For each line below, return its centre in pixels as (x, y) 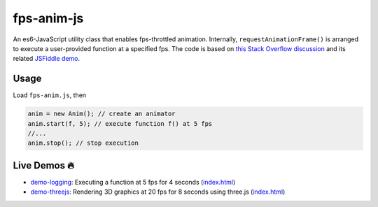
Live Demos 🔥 (44, 165)
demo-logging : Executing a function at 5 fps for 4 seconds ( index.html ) (133, 182)
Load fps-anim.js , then (50, 95)
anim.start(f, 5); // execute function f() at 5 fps (120, 123)
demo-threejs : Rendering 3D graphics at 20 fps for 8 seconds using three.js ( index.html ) (158, 192)
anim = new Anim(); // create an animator (101, 114)
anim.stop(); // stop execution (83, 143)
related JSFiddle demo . (47, 59)
